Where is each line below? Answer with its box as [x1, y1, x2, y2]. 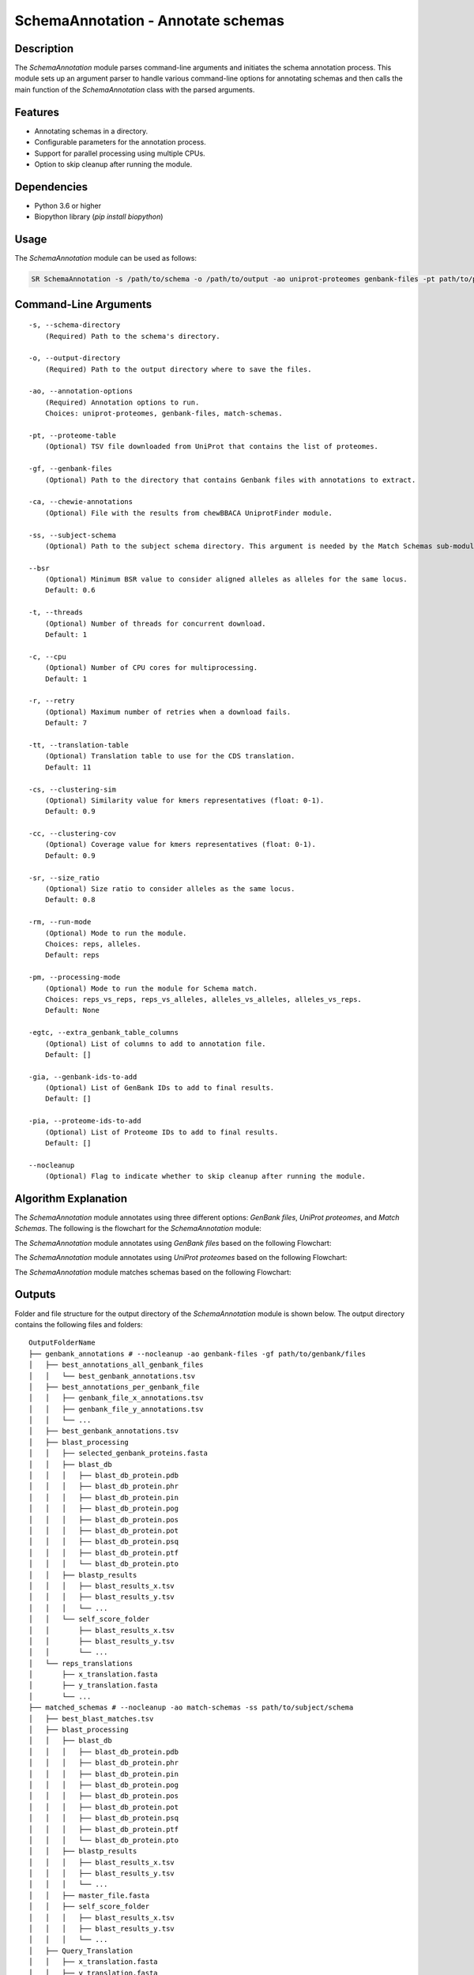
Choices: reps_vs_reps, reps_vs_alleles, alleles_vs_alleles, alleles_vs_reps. [44, 995, 363, 1003]
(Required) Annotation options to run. [44, 397, 200, 407]
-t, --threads [28, 608, 83, 617]
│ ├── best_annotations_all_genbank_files [28, 1360, 205, 1370]
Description [14, 42, 74, 55]
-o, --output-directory [28, 354, 121, 363]
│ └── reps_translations [28, 1659, 134, 1668]
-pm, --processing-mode [28, 972, 121, 982]
